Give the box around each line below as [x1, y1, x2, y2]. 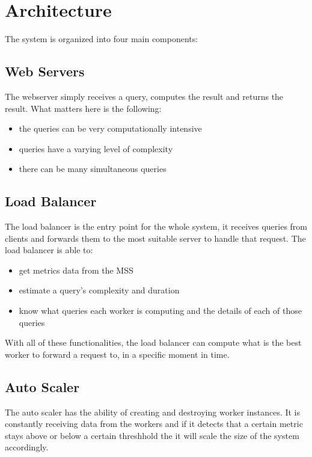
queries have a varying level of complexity [19, 142, 173, 155]
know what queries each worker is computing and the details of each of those [19, 304, 302, 317]
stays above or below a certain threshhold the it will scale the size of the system [5, 429, 299, 441]
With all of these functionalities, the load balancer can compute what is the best [5, 336, 302, 349]
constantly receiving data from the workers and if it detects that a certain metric [5, 417, 303, 430]
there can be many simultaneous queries [19, 162, 167, 175]
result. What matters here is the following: [5, 102, 162, 114]
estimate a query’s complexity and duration [19, 284, 180, 296]
